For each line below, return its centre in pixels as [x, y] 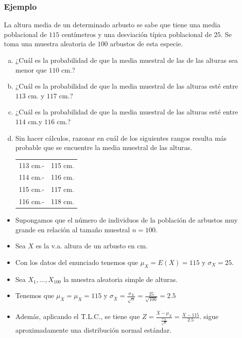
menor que [31, 69]
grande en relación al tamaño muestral [73, 229]
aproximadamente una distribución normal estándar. [93, 329]
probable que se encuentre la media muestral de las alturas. [104, 147]
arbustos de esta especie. [147, 44]
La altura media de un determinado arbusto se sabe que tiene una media [112, 25]
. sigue [209, 316]
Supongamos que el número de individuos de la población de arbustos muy [127, 220]
